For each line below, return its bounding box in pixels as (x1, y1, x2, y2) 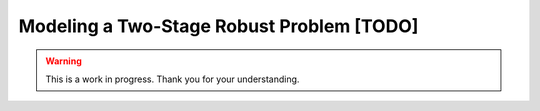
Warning (45, 55, 82, 67)
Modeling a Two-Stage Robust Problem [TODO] (18, 15, 419, 37)
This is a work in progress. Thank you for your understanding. (45, 73, 300, 85)
